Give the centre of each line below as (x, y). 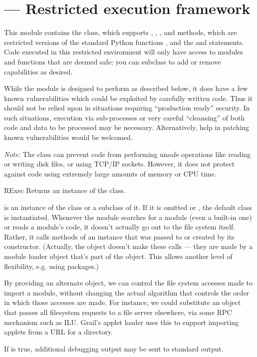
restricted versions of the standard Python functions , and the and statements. (124, 42)
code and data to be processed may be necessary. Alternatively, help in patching (127, 127)
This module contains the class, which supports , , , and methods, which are (121, 32)
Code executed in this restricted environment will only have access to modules (124, 52)
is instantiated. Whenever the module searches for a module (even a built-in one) (128, 217)
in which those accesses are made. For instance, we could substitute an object (123, 302)
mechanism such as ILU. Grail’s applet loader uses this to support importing (122, 322)
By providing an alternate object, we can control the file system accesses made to (128, 283)
